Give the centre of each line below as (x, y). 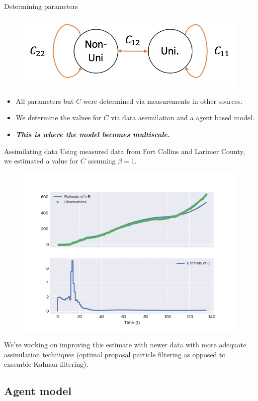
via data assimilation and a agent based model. (183, 118)
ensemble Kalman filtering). (46, 364)
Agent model (38, 391)
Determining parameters (41, 6)
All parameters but (45, 101)
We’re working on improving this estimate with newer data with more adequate (125, 345)
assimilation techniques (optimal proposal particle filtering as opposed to (115, 354)
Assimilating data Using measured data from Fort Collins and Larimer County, (125, 151)
